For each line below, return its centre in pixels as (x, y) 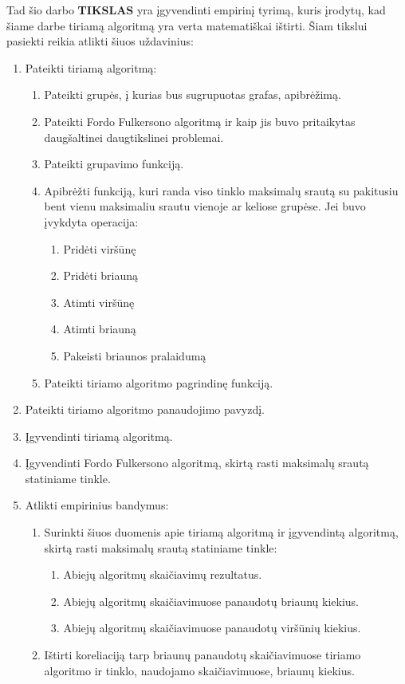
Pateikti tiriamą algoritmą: (91, 67)
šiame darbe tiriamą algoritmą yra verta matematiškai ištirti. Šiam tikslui (187, 25)
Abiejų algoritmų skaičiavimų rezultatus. (163, 574)
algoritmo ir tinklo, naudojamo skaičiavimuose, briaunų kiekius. (199, 670)
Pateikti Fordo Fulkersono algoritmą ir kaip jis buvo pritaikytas (200, 121)
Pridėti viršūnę (100, 248)
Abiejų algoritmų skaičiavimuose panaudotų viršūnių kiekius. (212, 628)
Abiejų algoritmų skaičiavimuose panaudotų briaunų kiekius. (211, 601)
